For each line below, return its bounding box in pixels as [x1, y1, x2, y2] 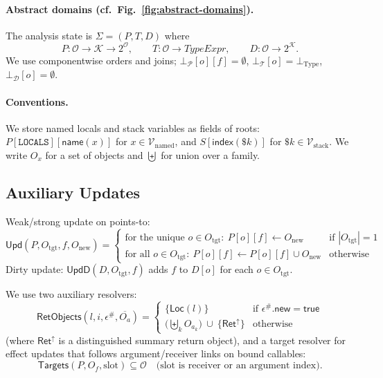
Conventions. [6, 94, 69, 108]
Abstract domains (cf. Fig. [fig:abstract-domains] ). [6, 1, 254, 16]
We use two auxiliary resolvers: [6, 287, 137, 301]
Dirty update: [6, 262, 64, 276]
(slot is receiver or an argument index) [156, 361, 320, 371]
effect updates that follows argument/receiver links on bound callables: [6, 346, 306, 361]
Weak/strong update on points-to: [6, 214, 150, 228]
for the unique [125, 232, 185, 243]
